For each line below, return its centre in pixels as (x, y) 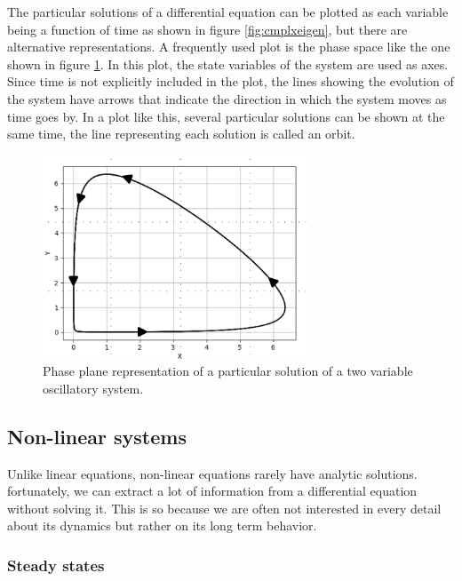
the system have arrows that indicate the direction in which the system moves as (227, 98)
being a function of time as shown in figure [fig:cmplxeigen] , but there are (207, 29)
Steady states (56, 565)
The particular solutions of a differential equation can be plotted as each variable (228, 12)
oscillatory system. (93, 388)
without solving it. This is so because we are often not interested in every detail (224, 508)
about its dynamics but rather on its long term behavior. (162, 525)
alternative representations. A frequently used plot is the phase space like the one (229, 47)
